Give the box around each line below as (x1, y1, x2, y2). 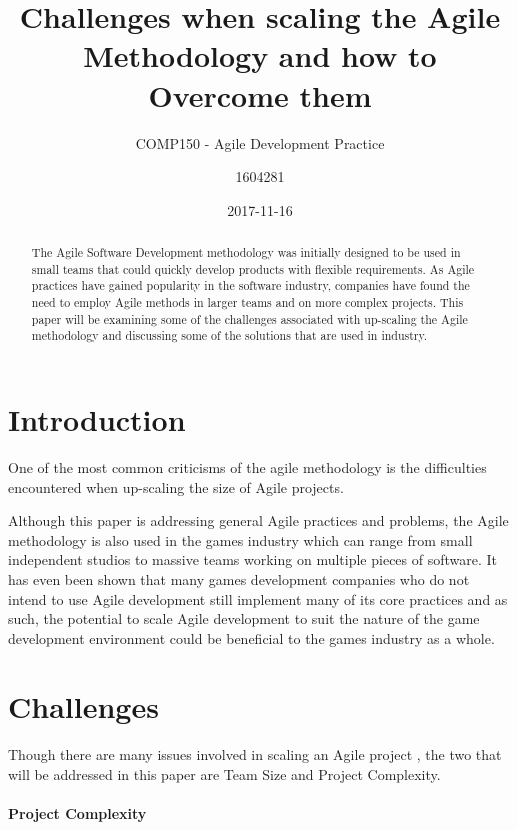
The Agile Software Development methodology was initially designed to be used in (31, 244, 461, 261)
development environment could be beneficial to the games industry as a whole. (8, 627, 495, 648)
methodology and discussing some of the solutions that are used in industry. (31, 327, 428, 344)
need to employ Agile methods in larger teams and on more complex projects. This (31, 294, 464, 311)
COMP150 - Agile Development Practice (135, 132, 385, 153)
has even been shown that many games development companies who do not (8, 568, 470, 589)
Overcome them (148, 74, 372, 115)
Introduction (8, 399, 186, 440)
